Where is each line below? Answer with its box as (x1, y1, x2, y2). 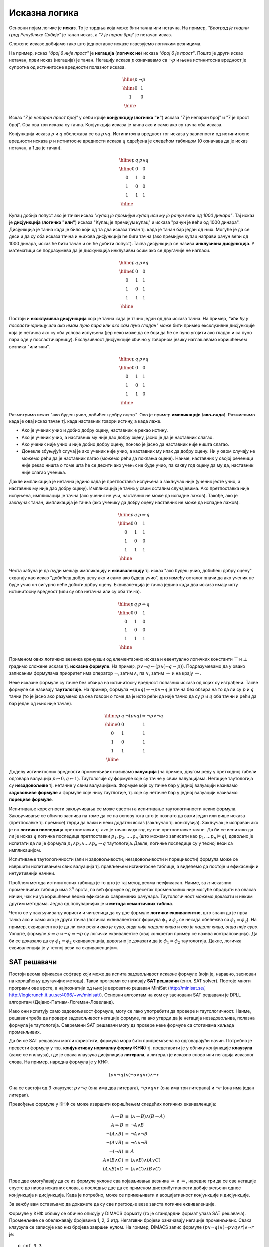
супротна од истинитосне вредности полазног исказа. (9, 64, 126, 70)
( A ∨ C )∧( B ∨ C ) (130, 1166, 161, 1172)
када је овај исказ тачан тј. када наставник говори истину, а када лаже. (9, 418, 162, 424)
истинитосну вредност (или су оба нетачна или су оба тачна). (9, 589, 141, 595)
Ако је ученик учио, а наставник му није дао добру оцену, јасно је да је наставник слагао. (21, 434, 214, 440)
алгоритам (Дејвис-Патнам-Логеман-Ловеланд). (9, 999, 115, 1005)
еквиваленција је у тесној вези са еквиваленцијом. (9, 945, 118, 951)
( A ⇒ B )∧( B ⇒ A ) (130, 1114, 165, 1119)
